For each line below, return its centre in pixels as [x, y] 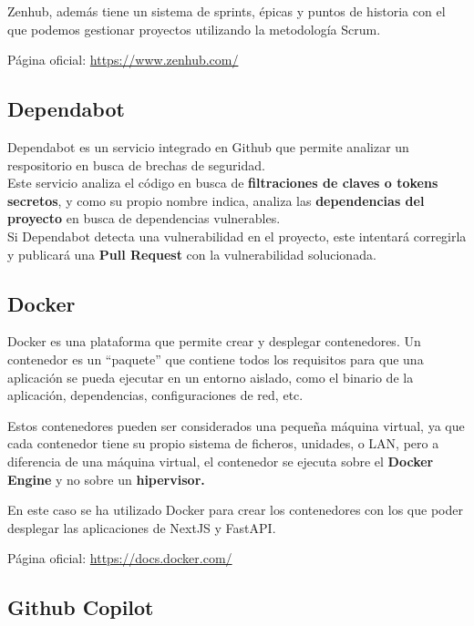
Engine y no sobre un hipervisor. [106, 479]
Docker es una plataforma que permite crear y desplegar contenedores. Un [214, 341]
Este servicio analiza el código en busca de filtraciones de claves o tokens [223, 183]
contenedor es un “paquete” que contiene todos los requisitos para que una [216, 359]
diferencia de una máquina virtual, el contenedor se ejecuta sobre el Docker [221, 461]
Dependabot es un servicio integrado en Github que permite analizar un [208, 146]
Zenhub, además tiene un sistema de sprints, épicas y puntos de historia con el [227, 11]
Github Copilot [81, 607]
